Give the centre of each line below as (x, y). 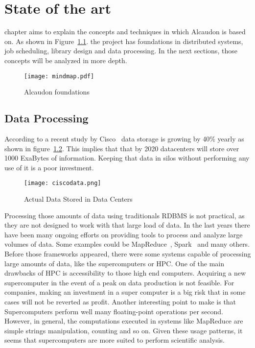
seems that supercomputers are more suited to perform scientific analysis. (115, 340)
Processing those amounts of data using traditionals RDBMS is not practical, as (125, 215)
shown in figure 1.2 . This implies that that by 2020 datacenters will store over (122, 148)
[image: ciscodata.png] (63, 183)
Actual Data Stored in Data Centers (78, 198)
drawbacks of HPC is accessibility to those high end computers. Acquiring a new (125, 273)
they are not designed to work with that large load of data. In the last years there (127, 225)
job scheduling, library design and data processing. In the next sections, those (121, 51)
